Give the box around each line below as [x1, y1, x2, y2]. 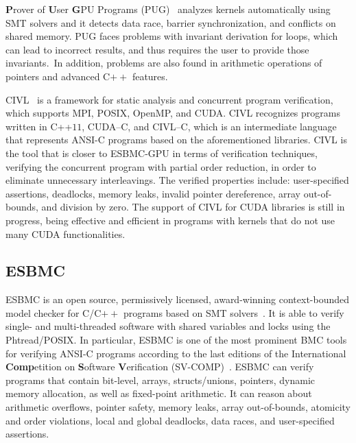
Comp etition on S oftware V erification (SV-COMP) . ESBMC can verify [5, 359, 314, 374]
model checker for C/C [5, 305, 102, 320]
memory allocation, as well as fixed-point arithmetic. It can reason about [5, 386, 312, 400]
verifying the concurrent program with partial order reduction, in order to [5, 159, 316, 173]
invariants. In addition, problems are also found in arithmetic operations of [5, 56, 322, 70]
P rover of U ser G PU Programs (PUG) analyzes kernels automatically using [5, 2, 331, 16]
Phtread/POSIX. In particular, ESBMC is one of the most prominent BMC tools [5, 333, 347, 347]
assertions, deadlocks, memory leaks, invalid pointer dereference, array [5, 186, 300, 200]
